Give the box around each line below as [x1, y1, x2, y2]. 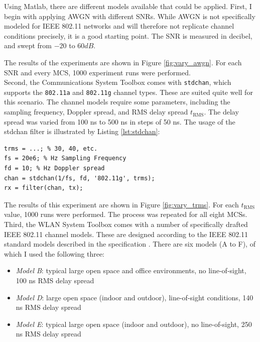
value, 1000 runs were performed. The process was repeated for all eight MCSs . [4, 209, 247, 219]
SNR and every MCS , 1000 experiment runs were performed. [4, 67, 191, 77]
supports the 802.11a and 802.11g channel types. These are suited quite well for [4, 86, 253, 97]
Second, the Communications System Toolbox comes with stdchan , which [4, 77, 231, 87]
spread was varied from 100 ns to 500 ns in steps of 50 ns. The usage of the [4, 116, 235, 127]
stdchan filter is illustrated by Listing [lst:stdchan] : [4, 126, 160, 137]
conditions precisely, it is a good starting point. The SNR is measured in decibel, [4, 30, 252, 41]
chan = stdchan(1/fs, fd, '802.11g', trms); [4, 174, 155, 182]
